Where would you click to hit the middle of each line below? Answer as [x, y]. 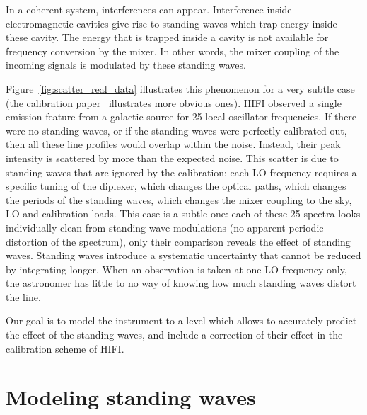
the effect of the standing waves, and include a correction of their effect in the [174, 335]
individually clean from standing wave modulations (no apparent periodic [165, 227]
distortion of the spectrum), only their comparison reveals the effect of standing [178, 241]
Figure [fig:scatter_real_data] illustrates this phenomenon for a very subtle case [180, 88]
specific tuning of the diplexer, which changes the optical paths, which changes [176, 186]
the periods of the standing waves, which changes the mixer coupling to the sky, [179, 199]
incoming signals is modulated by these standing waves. [126, 65]
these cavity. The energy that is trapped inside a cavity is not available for [167, 37]
